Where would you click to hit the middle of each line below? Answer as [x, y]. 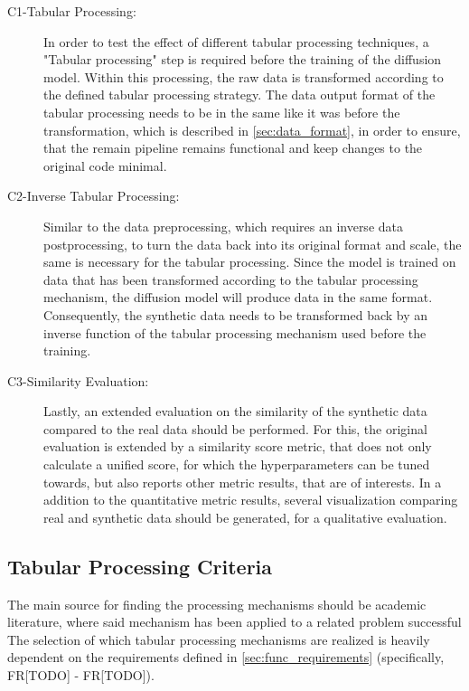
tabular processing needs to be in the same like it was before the [222, 112]
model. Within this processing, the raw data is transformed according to [244, 76]
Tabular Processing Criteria [140, 566]
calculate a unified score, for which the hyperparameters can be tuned [237, 464]
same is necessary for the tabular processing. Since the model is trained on [250, 262]
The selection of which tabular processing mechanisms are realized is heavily [219, 639]
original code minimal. [105, 165]
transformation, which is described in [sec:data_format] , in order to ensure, [252, 130]
